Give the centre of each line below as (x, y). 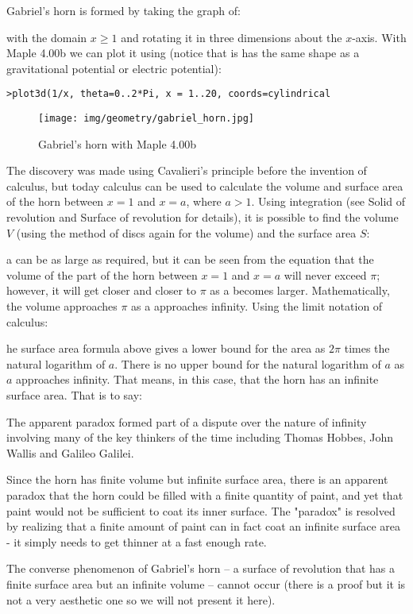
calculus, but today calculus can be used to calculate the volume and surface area (205, 185)
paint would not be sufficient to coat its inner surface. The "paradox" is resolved (201, 510)
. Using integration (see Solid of (328, 201)
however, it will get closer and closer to (102, 290)
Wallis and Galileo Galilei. (70, 452)
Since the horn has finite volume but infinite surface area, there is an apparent (197, 479)
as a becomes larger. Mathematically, (300, 290)
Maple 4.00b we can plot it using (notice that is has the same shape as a (183, 53)
